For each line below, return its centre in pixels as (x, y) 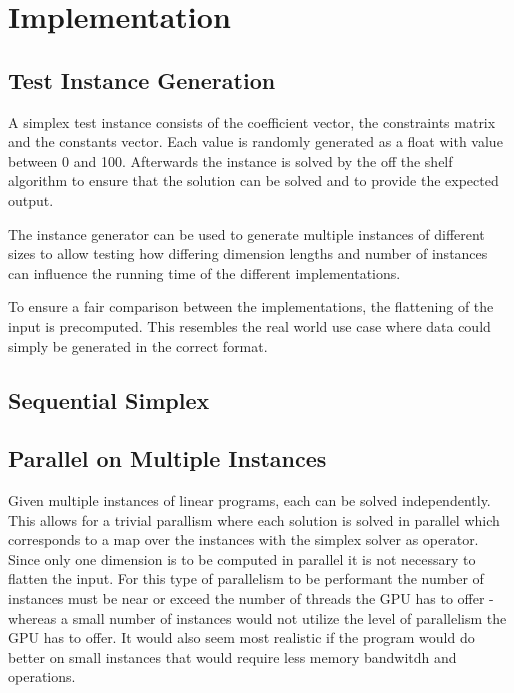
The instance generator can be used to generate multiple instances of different (246, 233)
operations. (42, 676)
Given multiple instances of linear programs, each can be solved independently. (249, 500)
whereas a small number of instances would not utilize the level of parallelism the (257, 617)
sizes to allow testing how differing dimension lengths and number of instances (248, 253)
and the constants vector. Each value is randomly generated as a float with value (255, 141)
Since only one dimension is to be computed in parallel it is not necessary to (242, 558)
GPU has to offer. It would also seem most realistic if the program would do (241, 637)
